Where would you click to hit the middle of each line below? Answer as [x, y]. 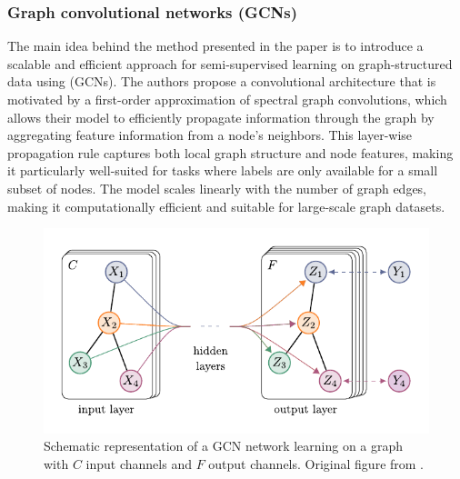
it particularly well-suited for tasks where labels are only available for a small [223, 170]
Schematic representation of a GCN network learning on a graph [224, 446]
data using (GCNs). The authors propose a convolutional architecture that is [222, 81]
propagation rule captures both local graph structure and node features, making [230, 152]
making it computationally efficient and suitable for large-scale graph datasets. [226, 206]
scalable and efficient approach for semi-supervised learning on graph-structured [230, 63]
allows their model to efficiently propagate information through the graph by [221, 117]
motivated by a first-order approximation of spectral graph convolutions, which [227, 99]
